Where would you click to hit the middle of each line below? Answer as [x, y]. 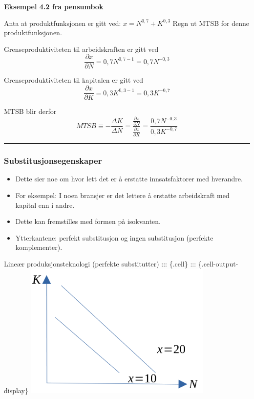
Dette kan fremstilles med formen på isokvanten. [88, 221]
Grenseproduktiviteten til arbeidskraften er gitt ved [81, 49]
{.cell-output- [218, 264]
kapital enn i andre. [45, 205]
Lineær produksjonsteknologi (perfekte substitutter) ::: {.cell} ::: [100, 264]
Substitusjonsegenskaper [53, 161]
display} [16, 390]
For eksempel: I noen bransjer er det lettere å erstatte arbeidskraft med [122, 195]
